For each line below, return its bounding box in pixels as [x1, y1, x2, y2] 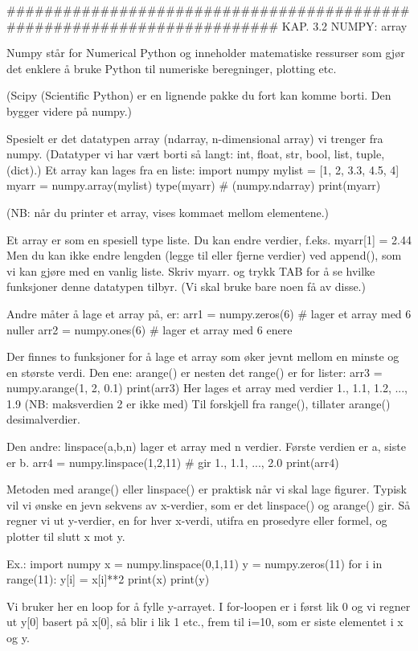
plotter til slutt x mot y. [6, 528, 125, 545]
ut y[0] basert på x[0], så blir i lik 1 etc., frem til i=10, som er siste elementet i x [6, 613, 404, 630]
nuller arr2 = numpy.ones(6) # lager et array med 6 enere [6, 321, 293, 338]
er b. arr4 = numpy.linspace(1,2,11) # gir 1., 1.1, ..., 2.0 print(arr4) [6, 453, 339, 470]
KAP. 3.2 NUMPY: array [281, 17, 408, 34]
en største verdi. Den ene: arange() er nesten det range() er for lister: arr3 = [6, 363, 383, 380]
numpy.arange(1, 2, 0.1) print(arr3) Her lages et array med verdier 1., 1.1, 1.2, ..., [6, 379, 408, 396]
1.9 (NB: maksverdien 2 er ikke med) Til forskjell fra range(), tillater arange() [6, 395, 391, 411]
